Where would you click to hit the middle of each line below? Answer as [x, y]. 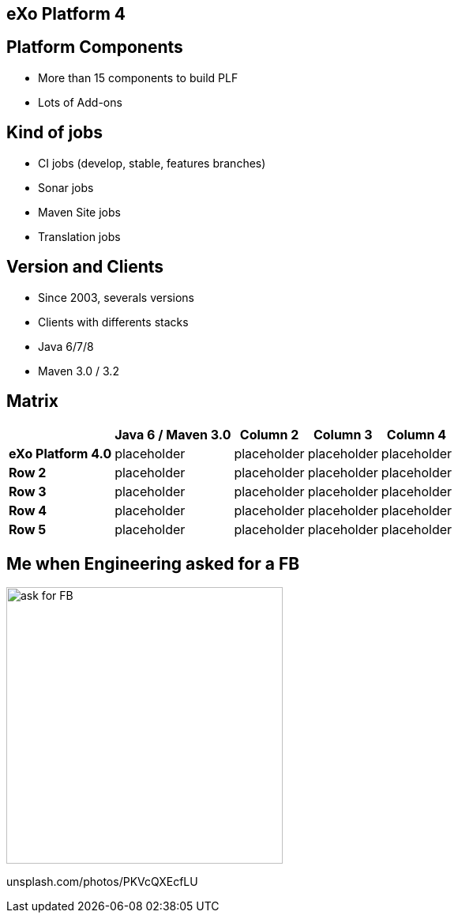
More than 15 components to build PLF [138, 77]
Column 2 [269, 435]
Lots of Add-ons [80, 102]
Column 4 [416, 435]
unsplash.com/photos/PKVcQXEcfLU [102, 882]
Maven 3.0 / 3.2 [79, 371]
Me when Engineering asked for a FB [153, 563]
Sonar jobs [66, 187]
